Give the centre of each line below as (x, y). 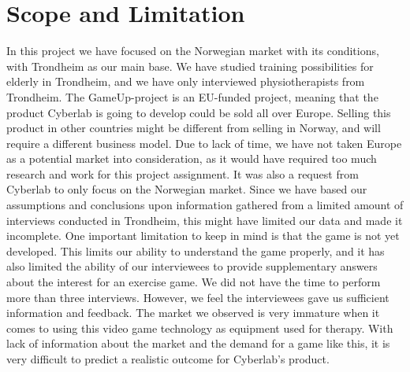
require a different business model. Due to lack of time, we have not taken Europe (204, 143)
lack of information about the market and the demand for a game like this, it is (198, 343)
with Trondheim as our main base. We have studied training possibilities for (190, 66)
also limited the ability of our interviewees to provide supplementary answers (192, 266)
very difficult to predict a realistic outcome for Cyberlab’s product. (168, 359)
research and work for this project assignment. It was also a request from (183, 173)
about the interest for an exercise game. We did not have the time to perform (194, 282)
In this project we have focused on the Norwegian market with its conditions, (193, 51)
